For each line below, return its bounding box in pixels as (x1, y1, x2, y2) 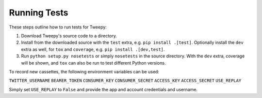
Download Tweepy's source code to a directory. (21, 33, 117, 39)
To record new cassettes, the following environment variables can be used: (9, 69, 160, 74)
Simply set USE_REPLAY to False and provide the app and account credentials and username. (9, 86, 198, 92)
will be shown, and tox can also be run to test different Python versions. (21, 60, 166, 66)
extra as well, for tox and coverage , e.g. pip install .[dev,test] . (21, 46, 165, 52)
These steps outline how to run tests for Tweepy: (9, 24, 107, 30)
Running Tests (9, 7, 68, 18)
